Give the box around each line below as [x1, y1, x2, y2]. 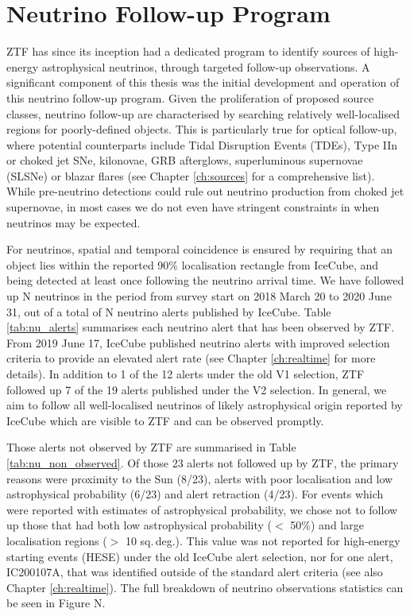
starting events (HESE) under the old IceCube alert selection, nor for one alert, [6, 548, 393, 564]
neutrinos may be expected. [6, 214, 141, 231]
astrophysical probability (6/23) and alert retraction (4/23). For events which [6, 486, 384, 502]
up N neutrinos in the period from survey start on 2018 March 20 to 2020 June [6, 288, 392, 304]
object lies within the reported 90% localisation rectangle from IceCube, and [6, 256, 379, 273]
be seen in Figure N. [6, 595, 106, 611]
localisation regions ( [6, 532, 107, 548]
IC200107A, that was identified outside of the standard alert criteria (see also [6, 564, 383, 580]
